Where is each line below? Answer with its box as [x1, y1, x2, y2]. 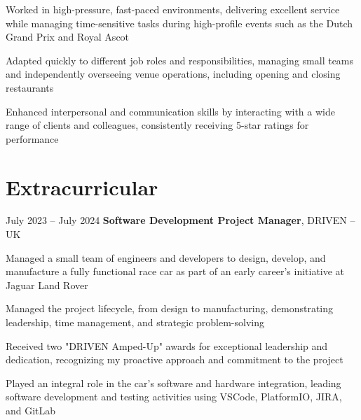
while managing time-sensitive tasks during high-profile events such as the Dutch [6, 15, 353, 30]
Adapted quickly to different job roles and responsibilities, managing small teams [6, 52, 354, 67]
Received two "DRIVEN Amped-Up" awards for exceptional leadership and [6, 338, 328, 353]
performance [6, 131, 59, 146]
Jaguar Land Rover [6, 277, 88, 292]
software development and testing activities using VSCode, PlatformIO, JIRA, [6, 389, 342, 404]
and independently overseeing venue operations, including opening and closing [6, 66, 341, 81]
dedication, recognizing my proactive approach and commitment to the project [6, 352, 343, 367]
